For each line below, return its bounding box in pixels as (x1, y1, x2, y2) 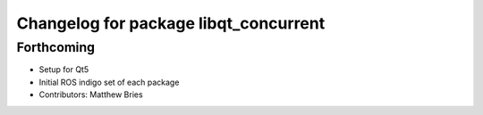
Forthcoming (16, 39, 96, 55)
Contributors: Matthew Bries (38, 89, 143, 100)
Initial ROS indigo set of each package (38, 77, 180, 87)
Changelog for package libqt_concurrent (16, 13, 326, 33)
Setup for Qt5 (38, 64, 89, 75)
